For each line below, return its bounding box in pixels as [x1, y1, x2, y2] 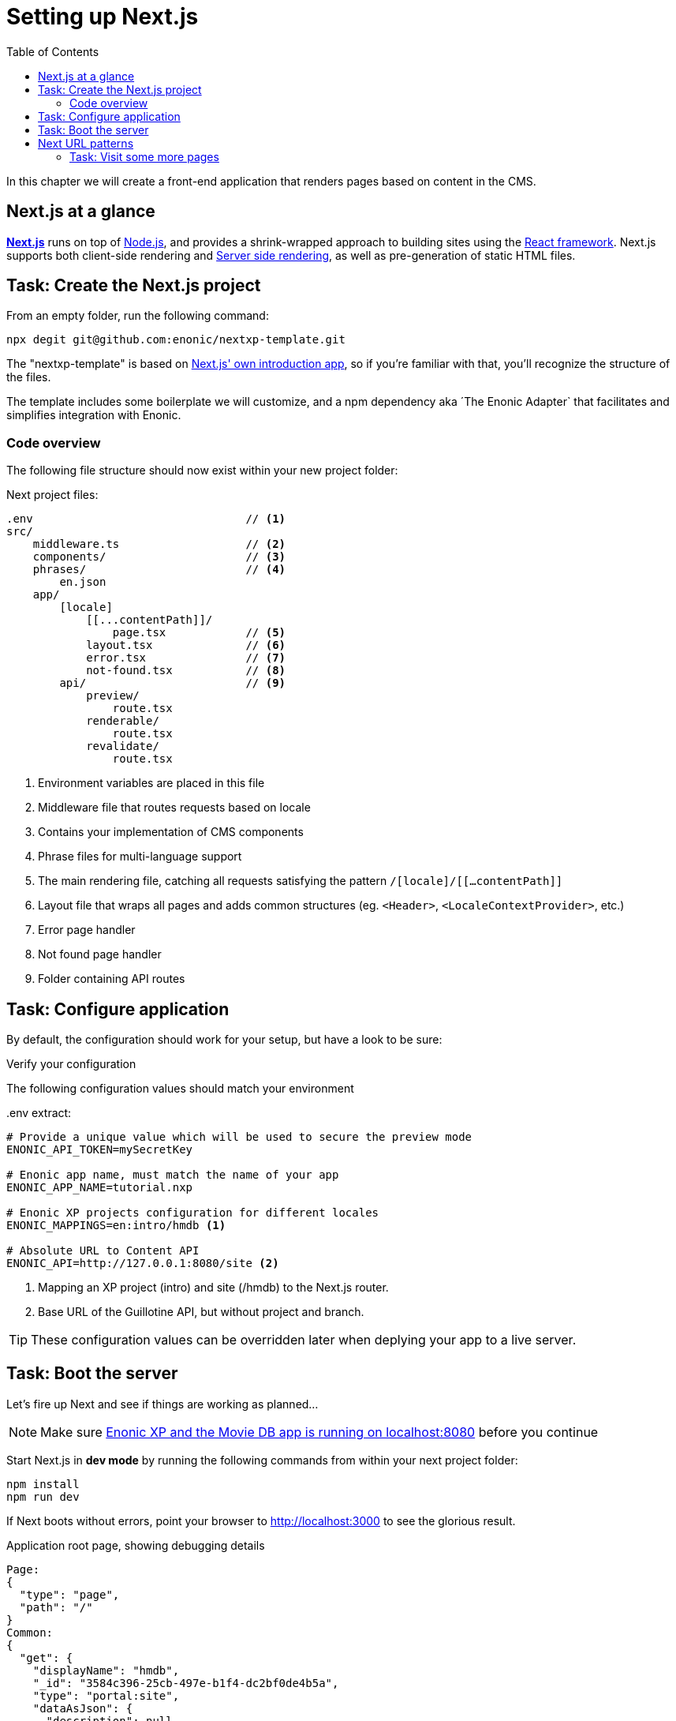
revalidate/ [86, 740, 159, 753]
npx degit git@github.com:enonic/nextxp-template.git [6, 333, 345, 347]
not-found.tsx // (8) [86, 664, 286, 677]
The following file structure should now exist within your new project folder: [6, 463, 398, 478]
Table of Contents [6, 44, 99, 58]
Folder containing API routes [38, 972, 185, 986]
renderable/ [86, 714, 159, 728]
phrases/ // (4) [32, 563, 286, 576]
